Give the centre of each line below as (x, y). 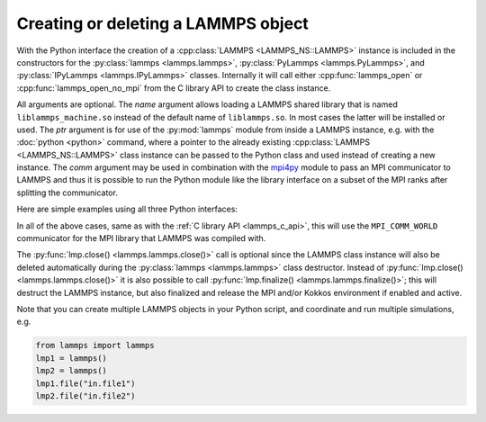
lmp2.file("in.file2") (85, 395)
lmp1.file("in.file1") (85, 383)
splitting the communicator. (67, 193)
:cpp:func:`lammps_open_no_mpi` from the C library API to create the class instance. (174, 88)
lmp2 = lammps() (72, 371)
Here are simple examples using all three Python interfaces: (127, 209)
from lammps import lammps (95, 346)
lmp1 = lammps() (72, 358)
